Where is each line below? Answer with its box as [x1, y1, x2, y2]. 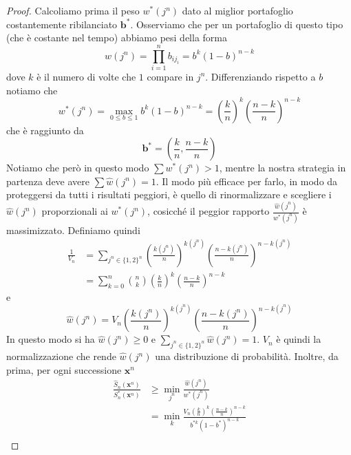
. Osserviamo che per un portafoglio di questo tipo [130, 17, 343, 31]
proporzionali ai [41, 204, 108, 218]
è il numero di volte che [36, 69, 136, 83]
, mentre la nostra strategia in [219, 160, 346, 175]
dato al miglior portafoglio [182, 3, 293, 17]
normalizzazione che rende [6, 349, 116, 363]
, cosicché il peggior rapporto [147, 204, 270, 218]
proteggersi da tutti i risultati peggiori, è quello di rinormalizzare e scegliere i [6, 187, 332, 202]
